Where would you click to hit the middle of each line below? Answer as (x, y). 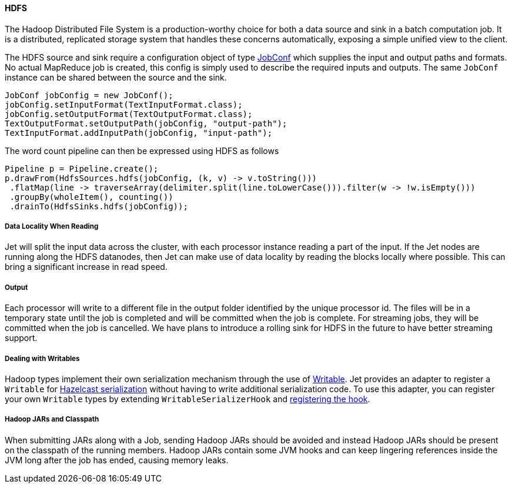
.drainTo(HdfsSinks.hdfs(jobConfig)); (99, 206)
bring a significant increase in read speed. (86, 267)
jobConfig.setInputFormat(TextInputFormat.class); (124, 104)
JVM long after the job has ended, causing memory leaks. (117, 460)
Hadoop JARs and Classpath (52, 420)
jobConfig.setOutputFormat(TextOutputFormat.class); (129, 114)
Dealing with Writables (42, 358)
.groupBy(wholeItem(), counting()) (91, 197)
